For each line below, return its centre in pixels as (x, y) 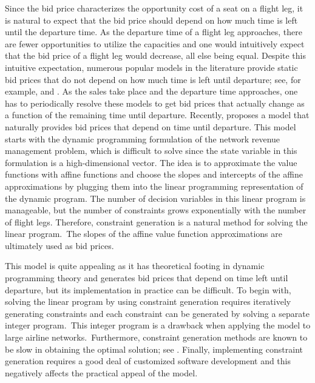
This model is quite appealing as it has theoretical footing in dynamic (135, 266)
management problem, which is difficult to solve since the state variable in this (151, 151)
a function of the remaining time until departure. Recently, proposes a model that (157, 115)
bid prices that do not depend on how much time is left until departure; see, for (153, 79)
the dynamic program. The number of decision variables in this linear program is (155, 198)
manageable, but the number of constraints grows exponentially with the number (156, 210)
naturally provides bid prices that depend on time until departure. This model (151, 126)
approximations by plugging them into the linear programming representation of (154, 186)
